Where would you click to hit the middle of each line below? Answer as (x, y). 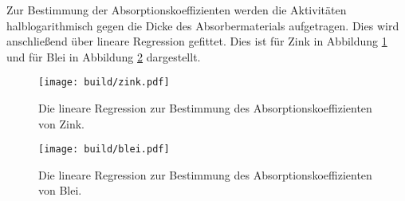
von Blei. (60, 190)
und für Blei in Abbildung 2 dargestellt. (104, 56)
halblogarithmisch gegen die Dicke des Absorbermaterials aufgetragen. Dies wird (203, 25)
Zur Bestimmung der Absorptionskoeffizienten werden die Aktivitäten (177, 10)
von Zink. (61, 123)
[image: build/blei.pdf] (104, 150)
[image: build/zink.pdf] (104, 83)
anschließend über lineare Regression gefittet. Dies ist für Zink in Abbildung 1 (197, 41)
